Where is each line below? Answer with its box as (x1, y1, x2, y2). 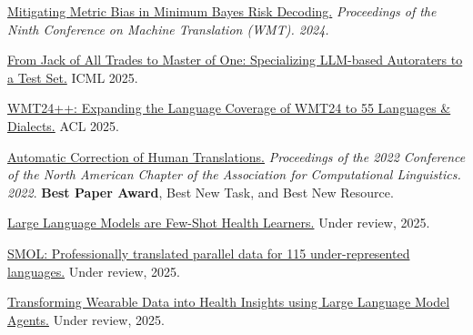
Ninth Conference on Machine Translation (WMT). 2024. (7, 19, 329, 38)
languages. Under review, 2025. (7, 261, 180, 280)
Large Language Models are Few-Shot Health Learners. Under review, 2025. (7, 213, 430, 232)
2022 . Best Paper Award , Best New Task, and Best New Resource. (7, 182, 394, 201)
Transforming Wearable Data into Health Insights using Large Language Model (7, 292, 450, 311)
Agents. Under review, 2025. (7, 310, 165, 329)
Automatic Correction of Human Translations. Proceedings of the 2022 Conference (7, 147, 466, 166)
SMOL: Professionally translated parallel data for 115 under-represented (7, 243, 410, 262)
